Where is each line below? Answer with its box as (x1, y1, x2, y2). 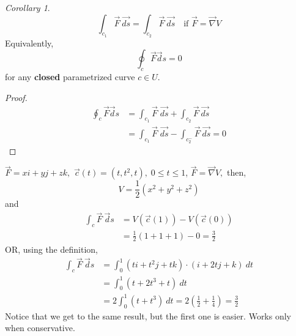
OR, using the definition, (5, 242, 98, 255)
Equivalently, (5, 36, 54, 49)
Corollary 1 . (5, 1, 50, 13)
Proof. (5, 91, 28, 103)
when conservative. (5, 321, 75, 334)
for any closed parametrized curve (5, 70, 135, 83)
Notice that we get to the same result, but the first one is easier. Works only (5, 309, 292, 322)
